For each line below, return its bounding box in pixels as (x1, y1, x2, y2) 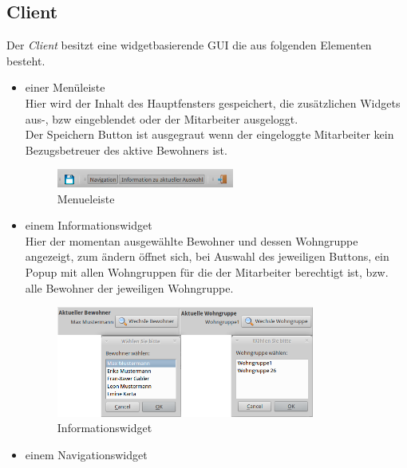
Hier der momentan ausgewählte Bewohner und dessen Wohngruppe (25, 232, 358, 249)
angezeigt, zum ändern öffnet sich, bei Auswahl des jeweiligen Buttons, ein (25, 248, 389, 265)
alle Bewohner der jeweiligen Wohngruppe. (25, 279, 234, 296)
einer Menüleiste (25, 79, 105, 96)
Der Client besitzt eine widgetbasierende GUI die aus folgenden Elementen (6, 37, 372, 53)
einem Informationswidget (25, 217, 152, 234)
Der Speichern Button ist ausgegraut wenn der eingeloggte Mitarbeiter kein (25, 126, 394, 143)
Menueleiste (57, 190, 115, 206)
